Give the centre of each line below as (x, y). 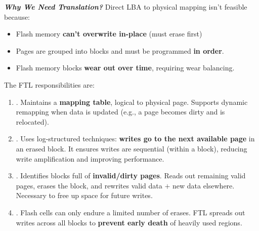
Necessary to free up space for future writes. (84, 195)
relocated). (32, 121)
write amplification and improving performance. (90, 158)
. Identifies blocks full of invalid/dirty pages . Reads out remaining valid (131, 176)
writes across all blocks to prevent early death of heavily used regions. (129, 222)
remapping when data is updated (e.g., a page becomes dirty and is (120, 112)
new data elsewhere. (203, 185)
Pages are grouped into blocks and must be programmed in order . (120, 50)
